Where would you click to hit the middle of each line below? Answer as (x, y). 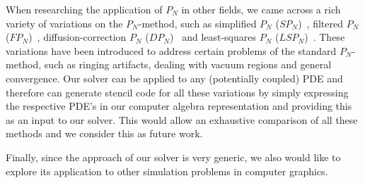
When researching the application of (84, 9)
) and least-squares (213, 37)
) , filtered (320, 23)
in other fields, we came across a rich (261, 9)
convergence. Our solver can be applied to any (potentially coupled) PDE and (174, 78)
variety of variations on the (64, 23)
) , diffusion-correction (77, 37)
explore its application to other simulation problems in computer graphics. (167, 171)
